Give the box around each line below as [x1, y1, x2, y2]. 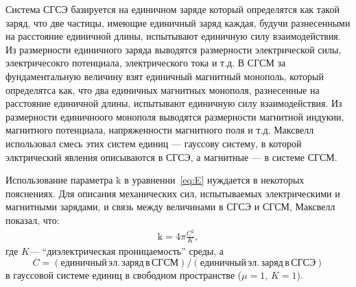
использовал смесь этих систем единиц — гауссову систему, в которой [5, 136, 302, 150]
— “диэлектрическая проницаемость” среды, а [29, 244, 224, 258]
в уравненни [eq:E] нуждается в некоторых [124, 173, 305, 187]
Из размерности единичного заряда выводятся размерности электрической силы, [5, 42, 342, 56]
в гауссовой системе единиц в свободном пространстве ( [5, 268, 242, 282]
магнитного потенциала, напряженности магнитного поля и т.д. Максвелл [5, 123, 314, 137]
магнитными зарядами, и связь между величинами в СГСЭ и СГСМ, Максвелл [5, 199, 335, 214]
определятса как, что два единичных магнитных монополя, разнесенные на [5, 82, 320, 97]
